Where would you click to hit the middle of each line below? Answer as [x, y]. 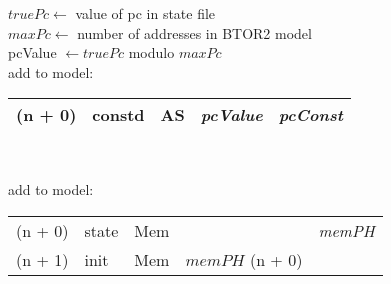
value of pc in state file [145, 13]
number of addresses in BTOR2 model [194, 32]
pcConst [310, 115]
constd [118, 115]
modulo [151, 52]
